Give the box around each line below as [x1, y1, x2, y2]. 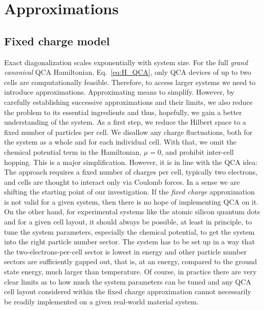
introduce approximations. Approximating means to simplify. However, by [4, 87, 234, 97]
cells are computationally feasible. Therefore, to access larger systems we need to [4, 76, 256, 87]
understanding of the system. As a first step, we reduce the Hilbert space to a [4, 117, 246, 127]
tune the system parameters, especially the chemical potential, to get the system [4, 226, 255, 237]
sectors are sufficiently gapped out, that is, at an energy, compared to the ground [4, 256, 257, 267]
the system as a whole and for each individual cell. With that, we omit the [4, 136, 237, 147]
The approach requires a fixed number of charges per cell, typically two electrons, [4, 166, 258, 177]
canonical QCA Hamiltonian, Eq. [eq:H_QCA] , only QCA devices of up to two [4, 67, 251, 77]
